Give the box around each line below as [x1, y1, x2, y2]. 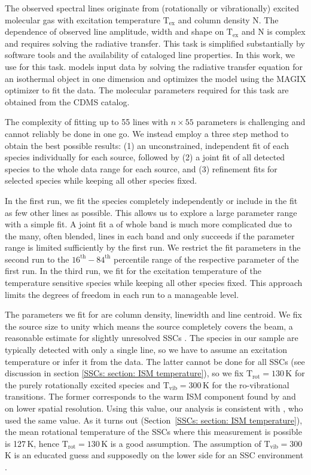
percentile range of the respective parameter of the [114, 252, 299, 265]
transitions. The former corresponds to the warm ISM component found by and [5, 390, 296, 403]
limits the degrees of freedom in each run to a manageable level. [5, 288, 239, 300]
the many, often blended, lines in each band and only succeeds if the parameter [5, 229, 295, 242]
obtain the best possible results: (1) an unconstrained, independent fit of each [5, 139, 289, 151]
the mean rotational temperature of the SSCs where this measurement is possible [5, 425, 302, 438]
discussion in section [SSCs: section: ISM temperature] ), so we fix [5, 367, 244, 379]
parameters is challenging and [196, 115, 306, 128]
